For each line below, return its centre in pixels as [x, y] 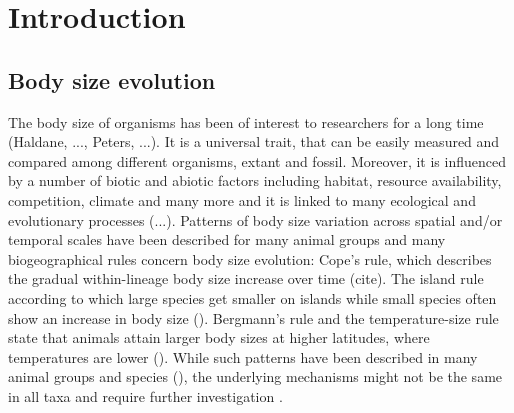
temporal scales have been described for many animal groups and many [227, 239]
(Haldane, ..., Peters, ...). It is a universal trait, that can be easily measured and [254, 141]
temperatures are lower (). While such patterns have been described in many [243, 356]
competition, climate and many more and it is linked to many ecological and [242, 199]
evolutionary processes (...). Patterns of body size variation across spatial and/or [255, 219]
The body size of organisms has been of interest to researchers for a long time [246, 121]
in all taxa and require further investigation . [145, 395]
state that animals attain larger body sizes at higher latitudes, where [219, 337]
